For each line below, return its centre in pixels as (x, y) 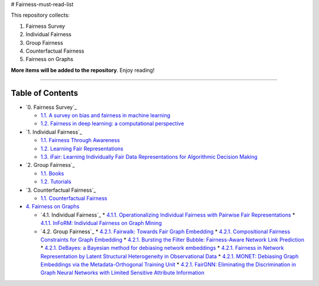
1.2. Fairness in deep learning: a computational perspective (112, 124)
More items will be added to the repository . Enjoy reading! (83, 70)
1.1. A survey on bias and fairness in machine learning (105, 115)
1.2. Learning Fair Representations (82, 149)
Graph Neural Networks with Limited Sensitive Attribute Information (123, 273)
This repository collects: (40, 15)
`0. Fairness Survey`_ (51, 107)
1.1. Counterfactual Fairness (74, 198)
